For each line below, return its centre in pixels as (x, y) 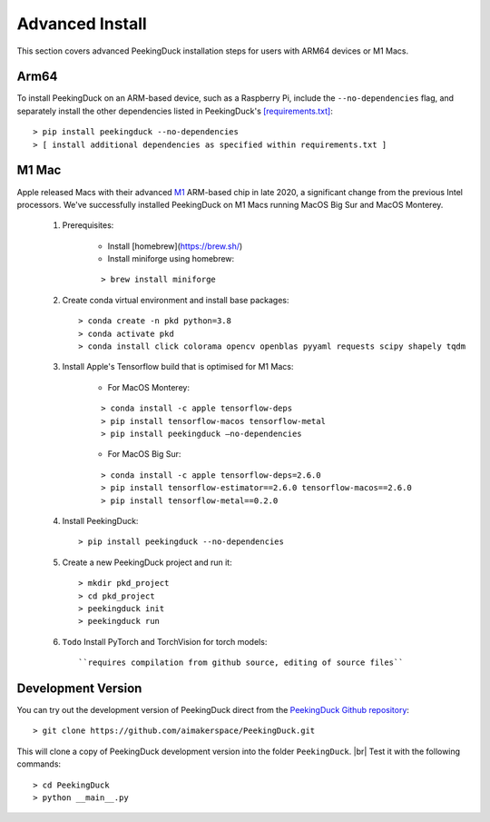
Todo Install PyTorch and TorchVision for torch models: (165, 641)
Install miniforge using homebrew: (171, 259)
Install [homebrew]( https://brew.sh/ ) (175, 246)
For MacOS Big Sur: (144, 454)
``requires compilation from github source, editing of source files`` (241, 663)
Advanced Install (82, 24)
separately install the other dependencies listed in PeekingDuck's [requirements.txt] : (175, 111)
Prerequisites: (88, 225)
